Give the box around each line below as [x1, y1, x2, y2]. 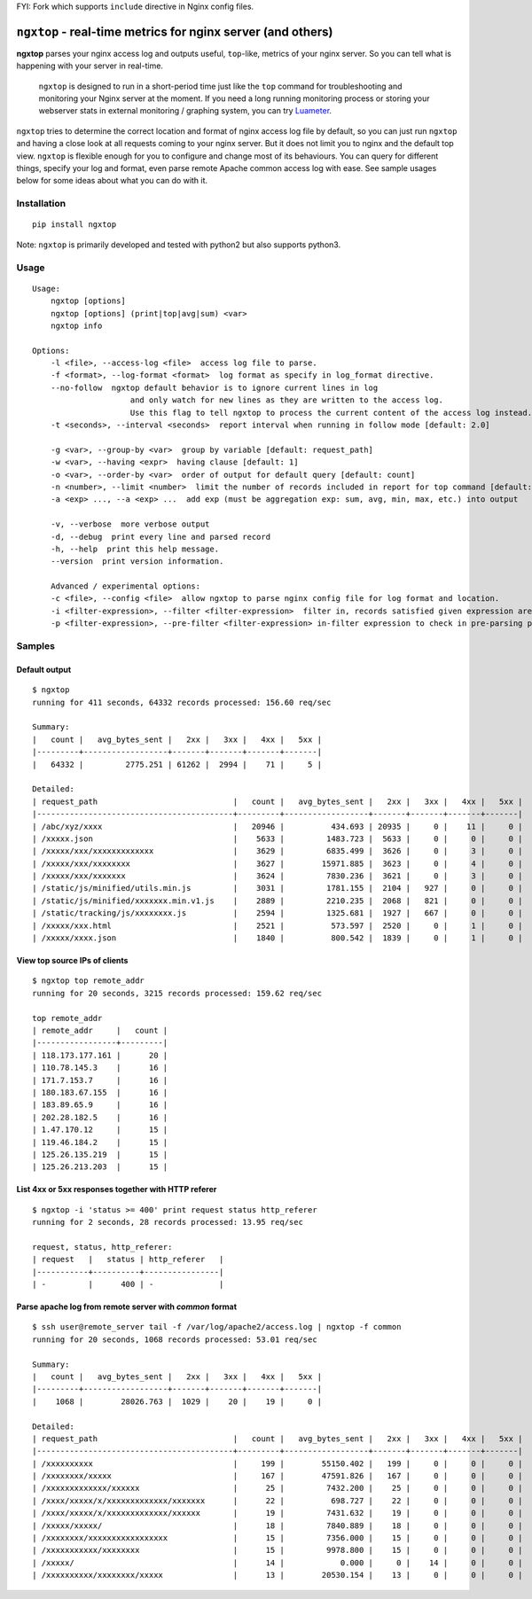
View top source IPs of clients [16, 955, 129, 966]
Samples [16, 640, 55, 652]
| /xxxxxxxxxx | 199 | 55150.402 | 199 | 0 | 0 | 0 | [32, 1458, 523, 1469]
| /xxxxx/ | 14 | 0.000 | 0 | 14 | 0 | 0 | [32, 1557, 523, 1568]
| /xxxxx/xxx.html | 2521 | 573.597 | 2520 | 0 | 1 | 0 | [32, 920, 523, 931]
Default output [16, 664, 72, 675]
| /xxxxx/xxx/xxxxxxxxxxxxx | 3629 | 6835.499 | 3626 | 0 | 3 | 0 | [32, 846, 523, 856]
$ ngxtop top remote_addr [32, 976, 145, 986]
